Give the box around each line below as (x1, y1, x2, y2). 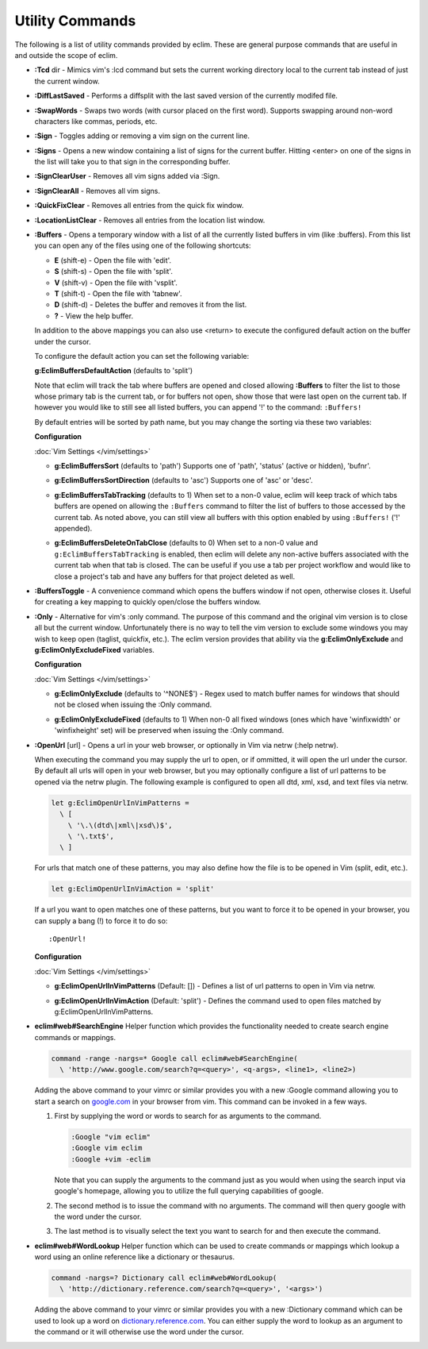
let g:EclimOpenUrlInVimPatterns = (51, 798, 189, 807)
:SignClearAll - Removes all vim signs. (34, 186, 160, 195)
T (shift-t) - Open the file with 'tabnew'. (54, 288, 182, 298)
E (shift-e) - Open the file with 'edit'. (54, 255, 172, 265)
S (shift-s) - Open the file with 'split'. (54, 267, 174, 276)
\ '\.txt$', (67, 831, 115, 841)
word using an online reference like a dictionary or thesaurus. (34, 1252, 235, 1262)
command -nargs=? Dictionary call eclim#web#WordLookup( (51, 1274, 277, 1282)
